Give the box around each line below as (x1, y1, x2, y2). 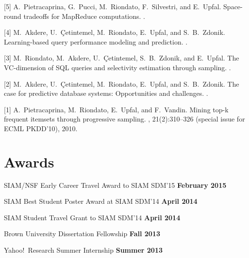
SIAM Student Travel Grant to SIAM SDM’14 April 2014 (4, 212, 181, 222)
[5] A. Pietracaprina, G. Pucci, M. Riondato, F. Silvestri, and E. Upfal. (4, 1, 221, 11)
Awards (4, 152, 54, 171)
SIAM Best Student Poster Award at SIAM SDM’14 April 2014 (4, 196, 198, 206)
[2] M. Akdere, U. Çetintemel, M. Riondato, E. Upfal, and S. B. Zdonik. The (4, 78, 239, 89)
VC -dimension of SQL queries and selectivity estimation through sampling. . (4, 62, 231, 72)
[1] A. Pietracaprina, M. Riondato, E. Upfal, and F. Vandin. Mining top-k (4, 104, 229, 114)
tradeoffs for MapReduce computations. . (23, 11, 146, 21)
